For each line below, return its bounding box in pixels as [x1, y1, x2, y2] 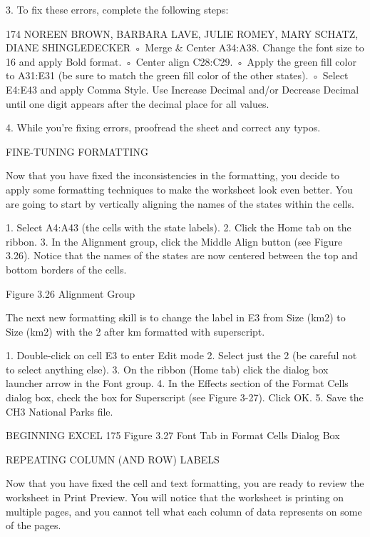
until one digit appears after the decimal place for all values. [6, 96, 269, 111]
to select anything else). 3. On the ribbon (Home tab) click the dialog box [6, 361, 329, 376]
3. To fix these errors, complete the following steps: [6, 2, 229, 16]
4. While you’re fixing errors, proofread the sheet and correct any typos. [6, 120, 321, 135]
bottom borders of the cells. [6, 261, 127, 276]
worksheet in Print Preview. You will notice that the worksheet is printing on [6, 490, 344, 505]
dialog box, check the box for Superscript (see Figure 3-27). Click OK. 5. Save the [6, 390, 364, 405]
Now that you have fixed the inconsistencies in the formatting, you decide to [6, 168, 340, 183]
